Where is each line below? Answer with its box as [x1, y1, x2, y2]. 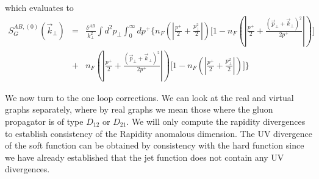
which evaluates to [5, 1, 74, 13]
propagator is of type [5, 114, 84, 127]
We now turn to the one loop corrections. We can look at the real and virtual [5, 91, 294, 104]
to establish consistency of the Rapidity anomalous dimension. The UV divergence [5, 127, 312, 139]
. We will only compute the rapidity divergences [126, 114, 306, 127]
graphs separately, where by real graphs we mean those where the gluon [5, 103, 273, 116]
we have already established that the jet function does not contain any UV [5, 150, 284, 163]
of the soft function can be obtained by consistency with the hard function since [5, 139, 304, 152]
